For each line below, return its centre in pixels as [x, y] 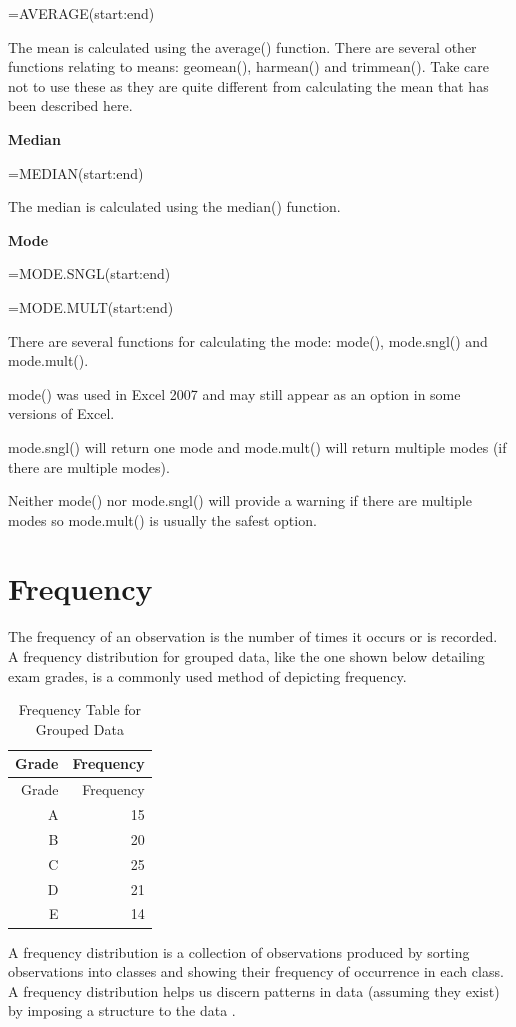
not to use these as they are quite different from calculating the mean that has [248, 85]
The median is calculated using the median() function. [174, 206]
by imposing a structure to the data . [122, 1010]
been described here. [70, 105]
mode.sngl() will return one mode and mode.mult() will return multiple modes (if [257, 446]
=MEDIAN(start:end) [76, 172]
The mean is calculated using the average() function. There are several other [242, 46]
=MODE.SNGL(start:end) [89, 273]
